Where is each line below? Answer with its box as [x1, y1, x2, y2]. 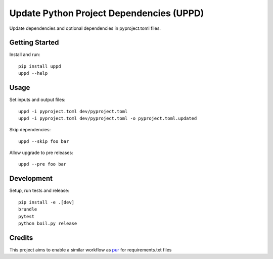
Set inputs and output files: [9, 96, 66, 103]
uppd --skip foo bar [18, 138, 69, 144]
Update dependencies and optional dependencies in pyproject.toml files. [9, 25, 161, 31]
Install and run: [9, 51, 40, 58]
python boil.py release [18, 220, 77, 226]
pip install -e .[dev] [18, 199, 75, 205]
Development [9, 174, 53, 183]
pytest [18, 214, 35, 219]
